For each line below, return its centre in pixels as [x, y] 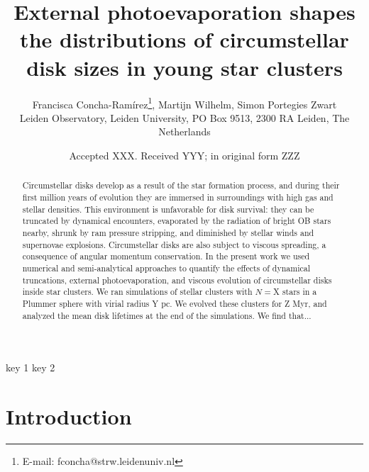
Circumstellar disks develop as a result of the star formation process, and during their [181, 185]
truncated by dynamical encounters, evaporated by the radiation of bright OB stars [177, 221]
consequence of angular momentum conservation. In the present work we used [166, 256]
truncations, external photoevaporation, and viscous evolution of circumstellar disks [177, 280]
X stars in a [295, 292]
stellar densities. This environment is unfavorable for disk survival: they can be [168, 209]
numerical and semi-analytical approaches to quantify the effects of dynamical [166, 268]
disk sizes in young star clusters [184, 67]
